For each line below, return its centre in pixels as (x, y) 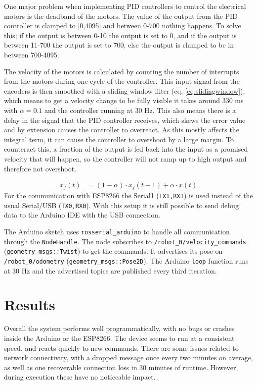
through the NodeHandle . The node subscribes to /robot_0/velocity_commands (125, 241)
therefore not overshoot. (40, 168)
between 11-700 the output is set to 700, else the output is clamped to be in (119, 45)
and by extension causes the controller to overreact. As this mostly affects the (122, 130)
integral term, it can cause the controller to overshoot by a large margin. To (119, 139)
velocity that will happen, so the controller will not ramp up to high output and (125, 158)
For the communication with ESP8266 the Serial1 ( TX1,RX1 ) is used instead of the (128, 195)
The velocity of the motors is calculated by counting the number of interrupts (122, 71)
